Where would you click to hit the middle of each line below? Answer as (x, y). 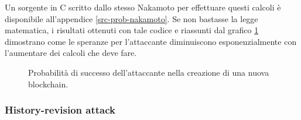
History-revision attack (60, 110)
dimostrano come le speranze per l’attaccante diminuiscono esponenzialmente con (151, 41)
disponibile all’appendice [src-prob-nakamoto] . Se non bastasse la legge (131, 18)
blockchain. (48, 84)
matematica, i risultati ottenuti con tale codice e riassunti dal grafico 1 (132, 30)
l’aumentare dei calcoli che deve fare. (71, 53)
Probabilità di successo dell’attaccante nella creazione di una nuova (149, 72)
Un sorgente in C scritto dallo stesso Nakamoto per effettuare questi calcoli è (143, 7)
